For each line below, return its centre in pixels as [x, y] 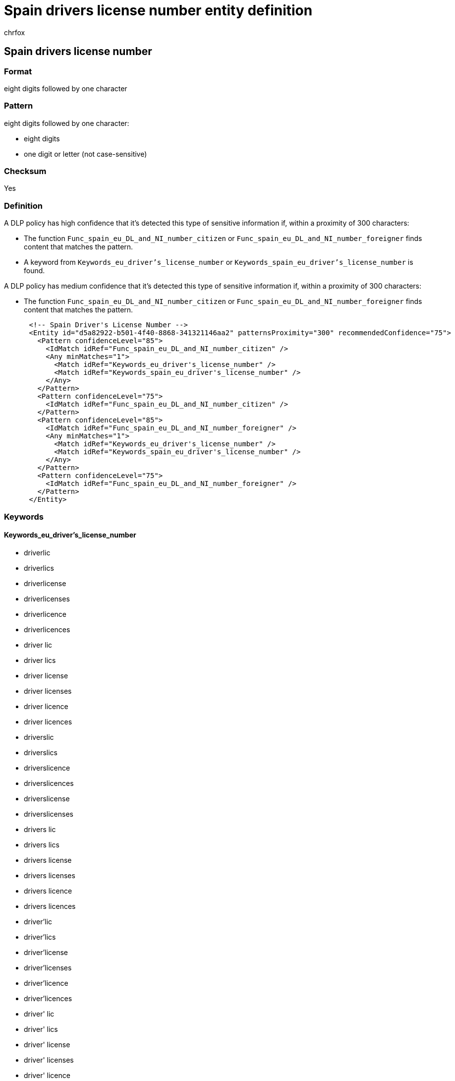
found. [34, 271]
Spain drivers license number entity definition [158, 10]
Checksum [25, 171]
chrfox [15, 32]
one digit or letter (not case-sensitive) [85, 154]
